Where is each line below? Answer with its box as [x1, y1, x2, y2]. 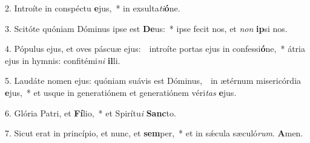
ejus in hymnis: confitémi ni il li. [5, 54, 120, 66]
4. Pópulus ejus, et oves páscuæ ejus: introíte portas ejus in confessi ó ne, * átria [5, 42, 305, 55]
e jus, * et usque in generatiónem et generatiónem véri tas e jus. [5, 86, 237, 98]
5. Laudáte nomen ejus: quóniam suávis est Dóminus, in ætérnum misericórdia [5, 74, 302, 87]
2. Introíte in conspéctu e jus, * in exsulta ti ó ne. [5, 2, 180, 14]
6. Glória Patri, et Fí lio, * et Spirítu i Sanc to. [5, 106, 176, 119]
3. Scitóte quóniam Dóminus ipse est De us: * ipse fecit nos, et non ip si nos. [5, 22, 288, 34]
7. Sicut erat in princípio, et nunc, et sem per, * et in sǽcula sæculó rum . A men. [5, 127, 303, 139]
